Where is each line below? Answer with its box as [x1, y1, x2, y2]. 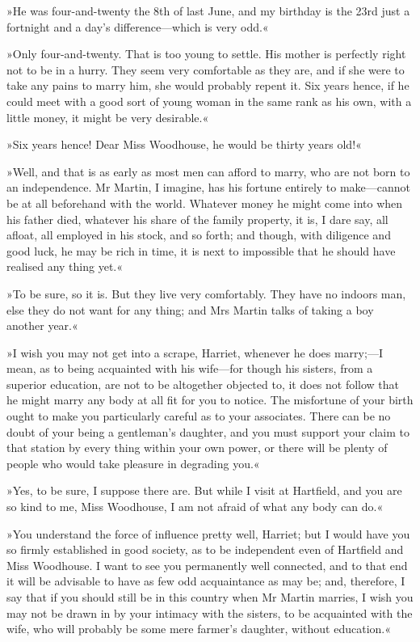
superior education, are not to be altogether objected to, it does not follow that [6, 375, 400, 392]
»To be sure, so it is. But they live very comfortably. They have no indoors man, [6, 285, 406, 302]
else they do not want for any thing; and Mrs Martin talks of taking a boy [6, 301, 374, 318]
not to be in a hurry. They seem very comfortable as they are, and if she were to [6, 61, 405, 78]
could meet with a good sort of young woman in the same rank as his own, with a [6, 92, 412, 109]
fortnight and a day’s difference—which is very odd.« [6, 18, 269, 35]
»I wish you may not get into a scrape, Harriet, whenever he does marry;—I [6, 344, 383, 361]
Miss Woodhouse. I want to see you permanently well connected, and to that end [6, 556, 408, 573]
